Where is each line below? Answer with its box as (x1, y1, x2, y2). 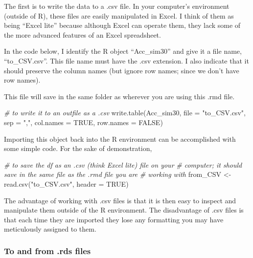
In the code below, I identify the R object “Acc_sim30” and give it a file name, (4, 46, 242, 56)
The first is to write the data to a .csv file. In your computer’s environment (4, 1, 230, 11)
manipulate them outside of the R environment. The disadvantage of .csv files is (4, 205, 244, 215)
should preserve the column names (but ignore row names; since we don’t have (4, 65, 239, 75)
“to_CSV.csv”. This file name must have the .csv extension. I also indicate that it (4, 55, 249, 65)
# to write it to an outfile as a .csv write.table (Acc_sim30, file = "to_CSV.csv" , (4, 107, 246, 118)
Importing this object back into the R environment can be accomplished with (4, 133, 236, 144)
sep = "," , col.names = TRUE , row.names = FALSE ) (4, 117, 163, 127)
